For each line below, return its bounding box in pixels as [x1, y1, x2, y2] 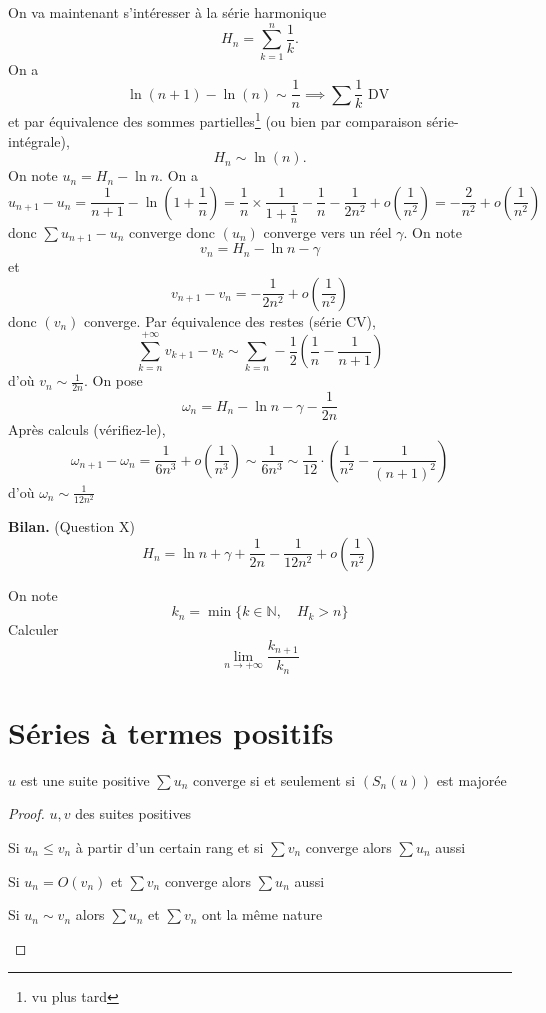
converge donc [129, 221, 216, 242]
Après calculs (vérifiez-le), [8, 419, 166, 440]
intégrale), [8, 130, 70, 151]
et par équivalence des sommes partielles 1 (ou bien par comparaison [8, 108, 422, 132]
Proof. [8, 803, 45, 824]
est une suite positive [20, 769, 150, 790]
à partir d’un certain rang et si [75, 837, 264, 858]
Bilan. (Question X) [8, 515, 135, 536]
